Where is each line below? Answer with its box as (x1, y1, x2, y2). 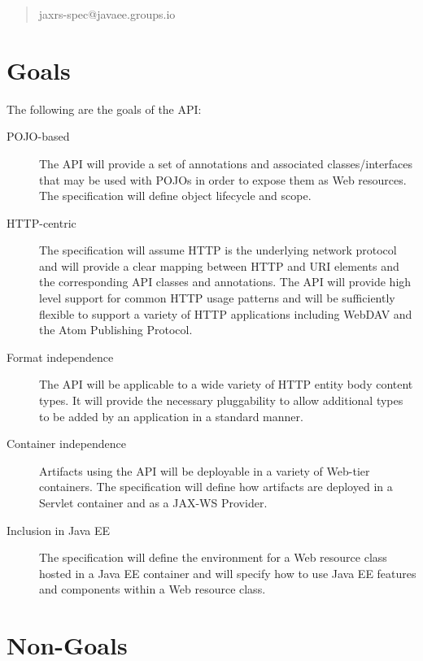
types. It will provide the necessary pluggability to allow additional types (39, 392, 403, 409)
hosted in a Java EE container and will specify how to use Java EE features (39, 564, 416, 581)
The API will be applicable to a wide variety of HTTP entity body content (39, 376, 413, 393)
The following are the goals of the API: (7, 100, 202, 117)
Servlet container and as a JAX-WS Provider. (39, 494, 268, 511)
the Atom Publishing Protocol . (39, 321, 193, 338)
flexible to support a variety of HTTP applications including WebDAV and (39, 305, 412, 322)
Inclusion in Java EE (7, 521, 111, 538)
